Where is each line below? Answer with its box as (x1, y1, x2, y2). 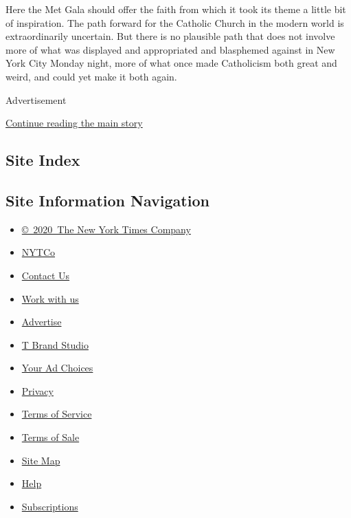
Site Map (21, 453, 60, 467)
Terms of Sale (21, 430, 80, 444)
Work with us (21, 291, 79, 305)
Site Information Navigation (5, 189, 210, 211)
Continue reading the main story (5, 116, 143, 130)
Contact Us (21, 268, 70, 282)
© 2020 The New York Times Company (21, 222, 191, 236)
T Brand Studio (21, 337, 89, 352)
